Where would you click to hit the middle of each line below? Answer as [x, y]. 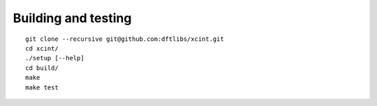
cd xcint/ [42, 48]
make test [42, 87]
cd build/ [42, 68]
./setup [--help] [55, 58]
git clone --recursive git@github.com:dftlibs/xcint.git [125, 39]
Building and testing [72, 18]
